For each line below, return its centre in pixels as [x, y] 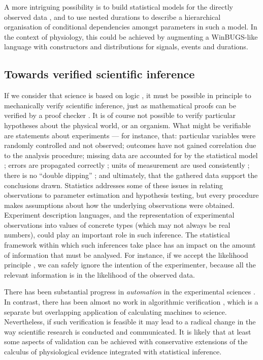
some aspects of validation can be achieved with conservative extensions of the [126, 341]
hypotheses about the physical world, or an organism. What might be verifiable [127, 125]
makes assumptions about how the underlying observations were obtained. [119, 205]
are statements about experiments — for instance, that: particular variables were [130, 135]
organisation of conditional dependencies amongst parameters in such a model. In [131, 27]
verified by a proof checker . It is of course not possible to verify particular [120, 115]
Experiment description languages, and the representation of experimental [119, 215]
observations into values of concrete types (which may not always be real [117, 224]
